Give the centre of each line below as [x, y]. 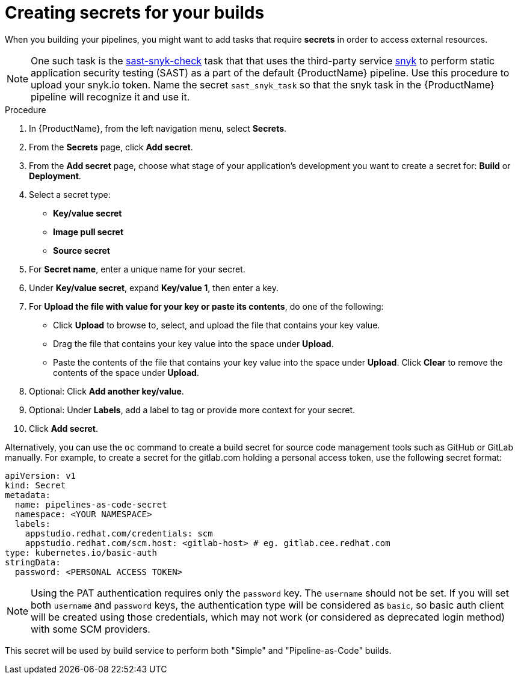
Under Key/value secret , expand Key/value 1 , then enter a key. [154, 287]
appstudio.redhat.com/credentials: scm [119, 533]
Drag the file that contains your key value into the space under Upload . [193, 343]
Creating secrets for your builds [135, 13]
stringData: [33, 562]
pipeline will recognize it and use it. [110, 97]
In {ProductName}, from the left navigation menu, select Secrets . [158, 128]
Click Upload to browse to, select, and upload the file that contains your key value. [217, 325]
